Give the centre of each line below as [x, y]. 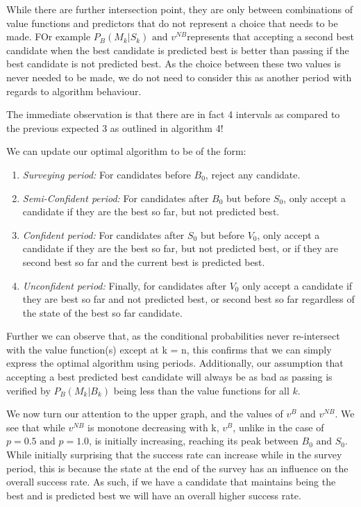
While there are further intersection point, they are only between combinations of [179, 9]
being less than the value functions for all [201, 390]
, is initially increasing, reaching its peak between [194, 441]
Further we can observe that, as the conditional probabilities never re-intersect [173, 336]
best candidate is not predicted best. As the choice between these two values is [174, 64]
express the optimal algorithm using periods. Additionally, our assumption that [175, 363]
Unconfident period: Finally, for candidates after [125, 285]
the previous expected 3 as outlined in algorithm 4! [115, 127]
